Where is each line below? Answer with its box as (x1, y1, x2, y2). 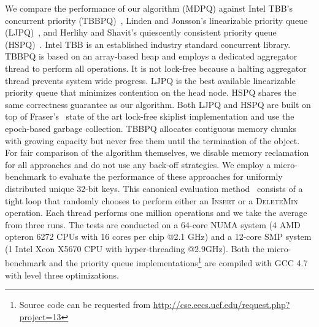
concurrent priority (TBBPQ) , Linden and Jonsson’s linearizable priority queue (5, 13, 308, 26)
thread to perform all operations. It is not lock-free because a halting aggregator (5, 61, 307, 74)
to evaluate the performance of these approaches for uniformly (48, 170, 283, 183)
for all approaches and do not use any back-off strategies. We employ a (5, 158, 271, 171)
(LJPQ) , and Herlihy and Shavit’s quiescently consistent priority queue (5, 26, 277, 39)
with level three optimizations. (5, 268, 120, 281)
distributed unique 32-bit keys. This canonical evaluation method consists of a (5, 182, 303, 194)
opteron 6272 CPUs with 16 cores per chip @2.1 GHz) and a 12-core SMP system (5, 230, 312, 243)
